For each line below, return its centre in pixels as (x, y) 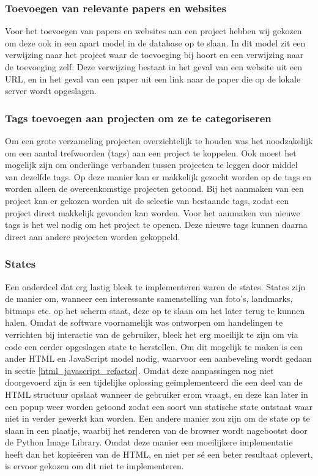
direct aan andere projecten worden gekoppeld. (93, 236)
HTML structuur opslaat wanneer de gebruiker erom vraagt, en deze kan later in (157, 394)
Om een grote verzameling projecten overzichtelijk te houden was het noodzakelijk (159, 141)
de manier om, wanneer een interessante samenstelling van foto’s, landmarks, (149, 298)
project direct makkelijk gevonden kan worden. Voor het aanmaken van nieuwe (153, 212)
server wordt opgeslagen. (51, 91)
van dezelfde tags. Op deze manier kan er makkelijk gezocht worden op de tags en (158, 176)
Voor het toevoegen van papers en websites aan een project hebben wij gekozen (153, 31)
